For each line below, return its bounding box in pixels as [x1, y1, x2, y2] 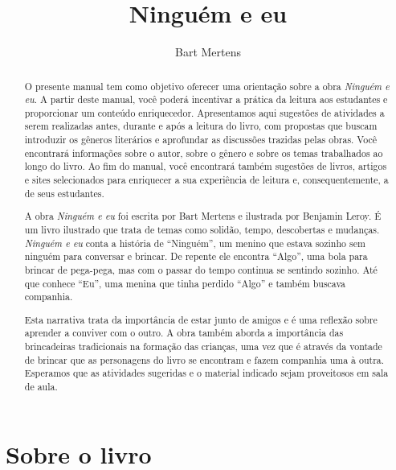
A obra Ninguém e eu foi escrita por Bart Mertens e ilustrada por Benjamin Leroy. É [24, 209, 382, 223]
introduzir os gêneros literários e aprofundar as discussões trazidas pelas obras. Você [24, 133, 378, 146]
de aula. [24, 380, 58, 394]
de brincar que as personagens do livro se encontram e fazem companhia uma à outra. [24, 352, 385, 366]
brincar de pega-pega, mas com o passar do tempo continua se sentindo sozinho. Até [24, 262, 378, 276]
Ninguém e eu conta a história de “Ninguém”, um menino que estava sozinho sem [24, 236, 365, 249]
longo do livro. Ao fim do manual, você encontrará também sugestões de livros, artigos [24, 159, 387, 173]
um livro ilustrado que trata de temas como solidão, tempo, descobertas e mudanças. [24, 222, 380, 236]
